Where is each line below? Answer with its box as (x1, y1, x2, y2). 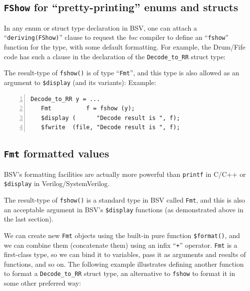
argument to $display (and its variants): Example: (4, 77, 156, 87)
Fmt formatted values (4, 146, 109, 161)
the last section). (4, 214, 54, 224)
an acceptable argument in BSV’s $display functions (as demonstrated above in (4, 204, 244, 214)
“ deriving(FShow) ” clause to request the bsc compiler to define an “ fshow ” (4, 32, 229, 42)
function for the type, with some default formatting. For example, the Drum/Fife (4, 42, 246, 52)
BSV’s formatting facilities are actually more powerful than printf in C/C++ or (4, 169, 246, 179)
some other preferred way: (4, 278, 81, 288)
